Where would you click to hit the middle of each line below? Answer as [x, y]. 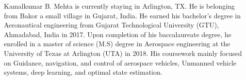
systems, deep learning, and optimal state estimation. [83, 72]
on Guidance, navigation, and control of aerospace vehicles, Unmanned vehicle [120, 62]
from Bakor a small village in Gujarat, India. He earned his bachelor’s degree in [123, 15]
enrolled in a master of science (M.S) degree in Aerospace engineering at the [117, 44]
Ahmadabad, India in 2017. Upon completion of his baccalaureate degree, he [118, 34]
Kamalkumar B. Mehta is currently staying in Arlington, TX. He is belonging [119, 6]
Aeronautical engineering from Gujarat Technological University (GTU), [112, 25]
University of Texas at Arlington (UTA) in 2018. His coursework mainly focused [123, 53]
